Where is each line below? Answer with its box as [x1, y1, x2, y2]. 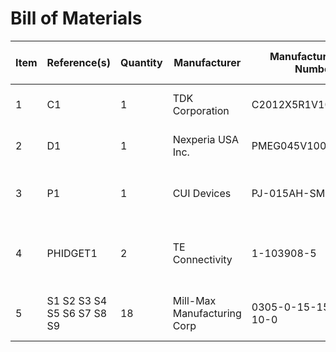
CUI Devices [172, 186, 232, 200]
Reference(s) [46, 55, 111, 69]
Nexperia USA [172, 132, 240, 146]
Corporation [172, 103, 230, 117]
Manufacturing [172, 306, 242, 320]
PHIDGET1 [46, 246, 98, 260]
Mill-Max [172, 293, 217, 307]
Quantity [119, 55, 163, 69]
